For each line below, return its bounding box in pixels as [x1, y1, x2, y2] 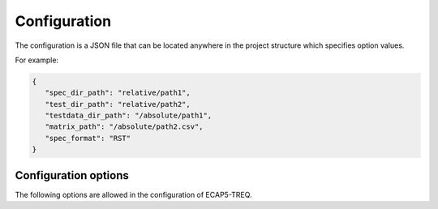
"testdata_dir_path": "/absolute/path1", [45, 111, 213, 121]
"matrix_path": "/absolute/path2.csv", [45, 122, 204, 131]
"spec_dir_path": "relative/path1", [45, 88, 191, 97]
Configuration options [15, 168, 130, 182]
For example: [15, 55, 59, 65]
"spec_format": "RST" [45, 134, 131, 143]
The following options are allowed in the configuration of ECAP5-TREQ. [15, 190, 252, 199]
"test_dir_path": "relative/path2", [45, 100, 191, 109]
